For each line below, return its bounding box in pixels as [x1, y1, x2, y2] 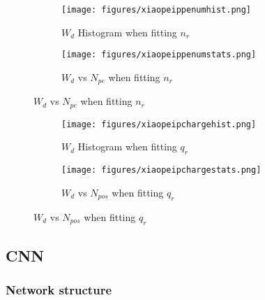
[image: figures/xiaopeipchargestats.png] [61, 165, 262, 176]
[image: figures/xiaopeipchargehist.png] [61, 119, 257, 129]
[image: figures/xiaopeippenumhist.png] [61, 5, 252, 15]
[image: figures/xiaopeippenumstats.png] [61, 50, 257, 60]
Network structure [6, 281, 112, 299]
